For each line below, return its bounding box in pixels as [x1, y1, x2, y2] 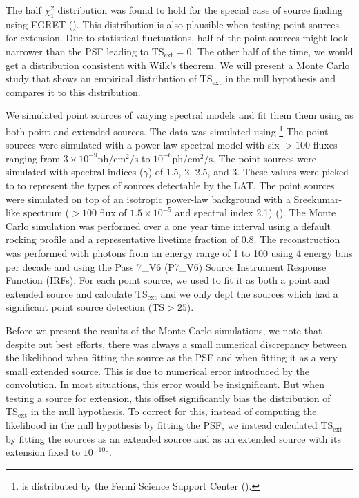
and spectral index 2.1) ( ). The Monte [175, 205, 336, 220]
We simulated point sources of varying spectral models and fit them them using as [6, 108, 353, 122]
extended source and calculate [6, 286, 133, 300]
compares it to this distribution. [6, 84, 141, 99]
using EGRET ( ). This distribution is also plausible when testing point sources [6, 17, 339, 31]
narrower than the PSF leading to [6, 44, 149, 58]
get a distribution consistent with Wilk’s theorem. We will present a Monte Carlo [6, 57, 350, 72]
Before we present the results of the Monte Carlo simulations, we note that [6, 323, 322, 337]
